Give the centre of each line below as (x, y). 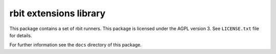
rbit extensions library (57, 13)
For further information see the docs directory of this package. (76, 45)
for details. (21, 35)
